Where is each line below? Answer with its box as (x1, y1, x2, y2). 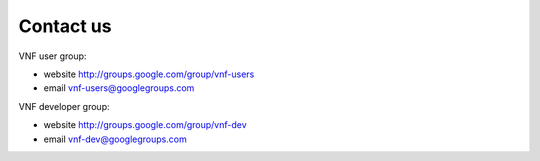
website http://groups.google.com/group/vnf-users (43, 68, 255, 80)
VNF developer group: (18, 100, 110, 112)
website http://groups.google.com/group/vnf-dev (43, 119, 247, 131)
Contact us (18, 15, 112, 37)
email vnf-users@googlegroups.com (43, 82, 195, 94)
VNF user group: (18, 50, 87, 62)
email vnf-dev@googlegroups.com (43, 133, 187, 145)
